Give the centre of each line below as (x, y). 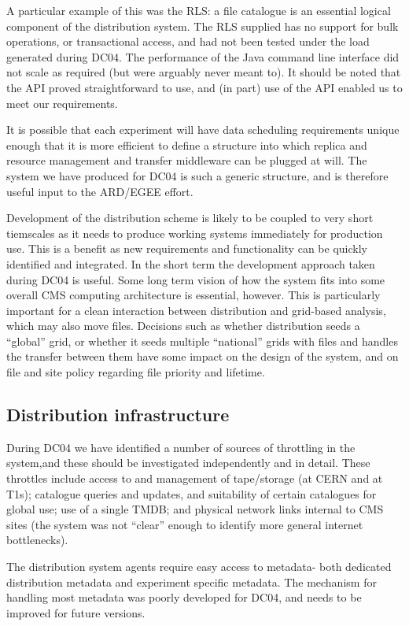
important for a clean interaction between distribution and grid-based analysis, (196, 310)
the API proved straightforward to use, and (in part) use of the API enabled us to (204, 87)
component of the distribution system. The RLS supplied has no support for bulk (203, 26)
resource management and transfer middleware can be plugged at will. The (187, 160)
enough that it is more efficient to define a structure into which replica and (187, 144)
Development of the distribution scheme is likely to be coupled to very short (190, 218)
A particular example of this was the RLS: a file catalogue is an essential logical (199, 10)
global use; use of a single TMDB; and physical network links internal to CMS (195, 509)
